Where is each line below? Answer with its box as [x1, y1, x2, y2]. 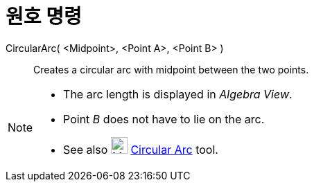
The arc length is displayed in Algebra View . [63, 87, 293, 101]
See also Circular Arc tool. [63, 142, 218, 157]
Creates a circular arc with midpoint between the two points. [33, 63, 309, 75]
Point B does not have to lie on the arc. [63, 112, 265, 126]
